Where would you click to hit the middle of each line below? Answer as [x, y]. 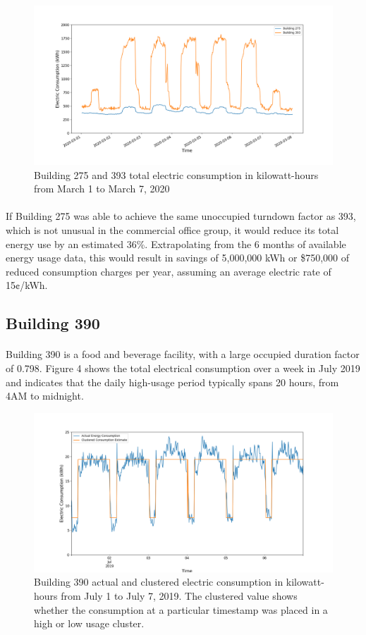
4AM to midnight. [45, 396]
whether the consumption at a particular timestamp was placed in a [181, 609]
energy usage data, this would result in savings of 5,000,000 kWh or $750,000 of [178, 258]
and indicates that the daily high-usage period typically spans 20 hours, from [172, 382]
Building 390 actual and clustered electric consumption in [159, 582]
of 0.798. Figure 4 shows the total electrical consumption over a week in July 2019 [183, 368]
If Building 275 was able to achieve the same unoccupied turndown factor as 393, [181, 216]
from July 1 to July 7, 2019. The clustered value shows [179, 596]
